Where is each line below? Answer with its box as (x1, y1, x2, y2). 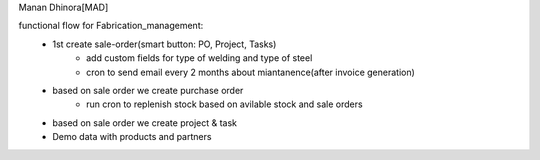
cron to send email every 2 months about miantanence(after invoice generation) (86, 66, 415, 78)
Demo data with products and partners (52, 131, 212, 143)
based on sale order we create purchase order (52, 84, 244, 96)
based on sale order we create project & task (52, 116, 238, 129)
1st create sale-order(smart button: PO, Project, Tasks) (52, 38, 277, 50)
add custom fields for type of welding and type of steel (86, 52, 313, 64)
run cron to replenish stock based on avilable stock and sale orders (86, 98, 364, 110)
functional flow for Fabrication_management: (18, 20, 204, 32)
